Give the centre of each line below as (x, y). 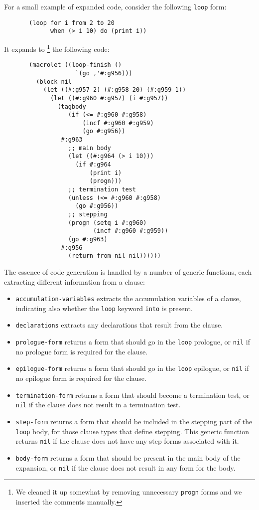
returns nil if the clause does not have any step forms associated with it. (127, 441)
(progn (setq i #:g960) (107, 223)
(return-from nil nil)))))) (114, 256)
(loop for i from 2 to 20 (72, 23)
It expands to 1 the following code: (57, 48)
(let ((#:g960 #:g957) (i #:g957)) (109, 98)
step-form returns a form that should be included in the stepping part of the (134, 421)
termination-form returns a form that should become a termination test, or (132, 395)
